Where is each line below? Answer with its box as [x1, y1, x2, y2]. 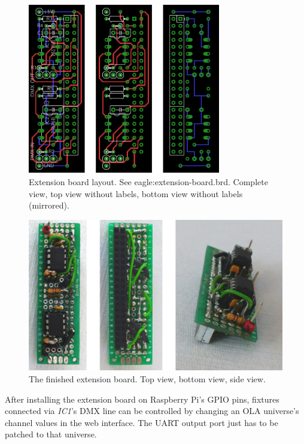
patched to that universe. [5, 428, 97, 440]
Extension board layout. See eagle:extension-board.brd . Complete [29, 175, 268, 188]
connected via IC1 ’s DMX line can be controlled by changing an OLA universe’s [5, 404, 299, 417]
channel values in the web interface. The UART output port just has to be [5, 416, 278, 428]
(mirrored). [29, 199, 69, 212]
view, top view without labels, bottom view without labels [29, 187, 243, 200]
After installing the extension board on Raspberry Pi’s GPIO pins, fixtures [5, 392, 279, 405]
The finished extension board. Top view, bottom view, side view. [29, 373, 266, 385]
